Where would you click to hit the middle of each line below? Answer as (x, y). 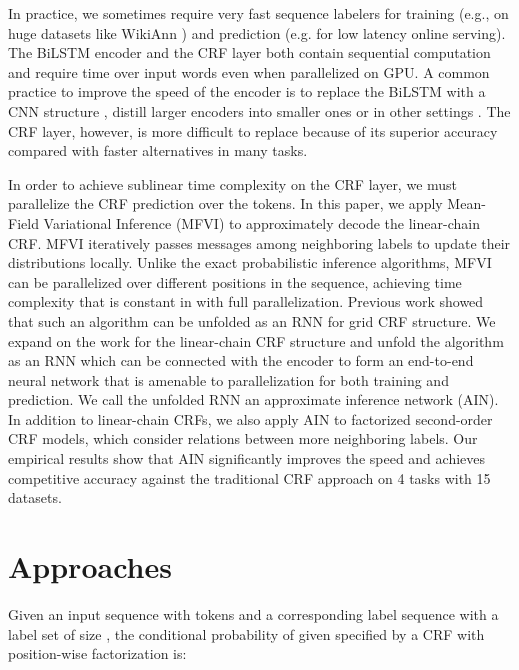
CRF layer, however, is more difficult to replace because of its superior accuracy (253, 130)
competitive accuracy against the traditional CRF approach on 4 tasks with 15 (249, 477)
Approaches (90, 566)
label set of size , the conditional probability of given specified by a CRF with (246, 633)
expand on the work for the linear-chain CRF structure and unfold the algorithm (256, 340)
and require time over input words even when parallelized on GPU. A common (249, 71)
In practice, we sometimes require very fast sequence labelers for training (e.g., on (258, 13)
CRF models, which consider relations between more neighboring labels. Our (243, 438)
